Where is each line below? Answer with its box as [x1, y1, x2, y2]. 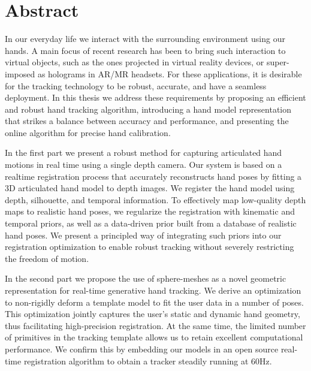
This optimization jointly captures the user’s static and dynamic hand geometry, [5, 307, 300, 320]
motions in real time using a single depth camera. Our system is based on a [5, 158, 282, 171]
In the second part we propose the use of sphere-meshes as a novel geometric [5, 272, 286, 285]
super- [266, 56, 289, 68]
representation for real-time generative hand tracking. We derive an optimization [5, 284, 301, 296]
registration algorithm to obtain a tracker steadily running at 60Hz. [23, 354, 272, 367]
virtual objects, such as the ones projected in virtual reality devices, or [5, 56, 264, 68]
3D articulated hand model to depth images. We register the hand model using [5, 182, 295, 194]
